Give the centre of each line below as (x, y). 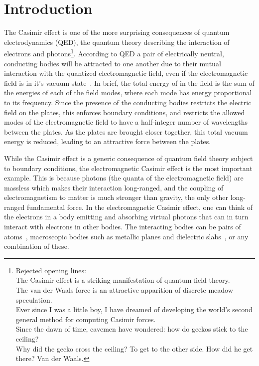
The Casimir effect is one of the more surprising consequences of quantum (117, 32)
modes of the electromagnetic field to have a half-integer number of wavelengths (126, 122)
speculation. (34, 299)
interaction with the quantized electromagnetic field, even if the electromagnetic (126, 73)
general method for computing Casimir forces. (86, 319)
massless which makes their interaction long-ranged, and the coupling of (114, 187)
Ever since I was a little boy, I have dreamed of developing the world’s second (134, 309)
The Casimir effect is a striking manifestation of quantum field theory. (123, 280)
